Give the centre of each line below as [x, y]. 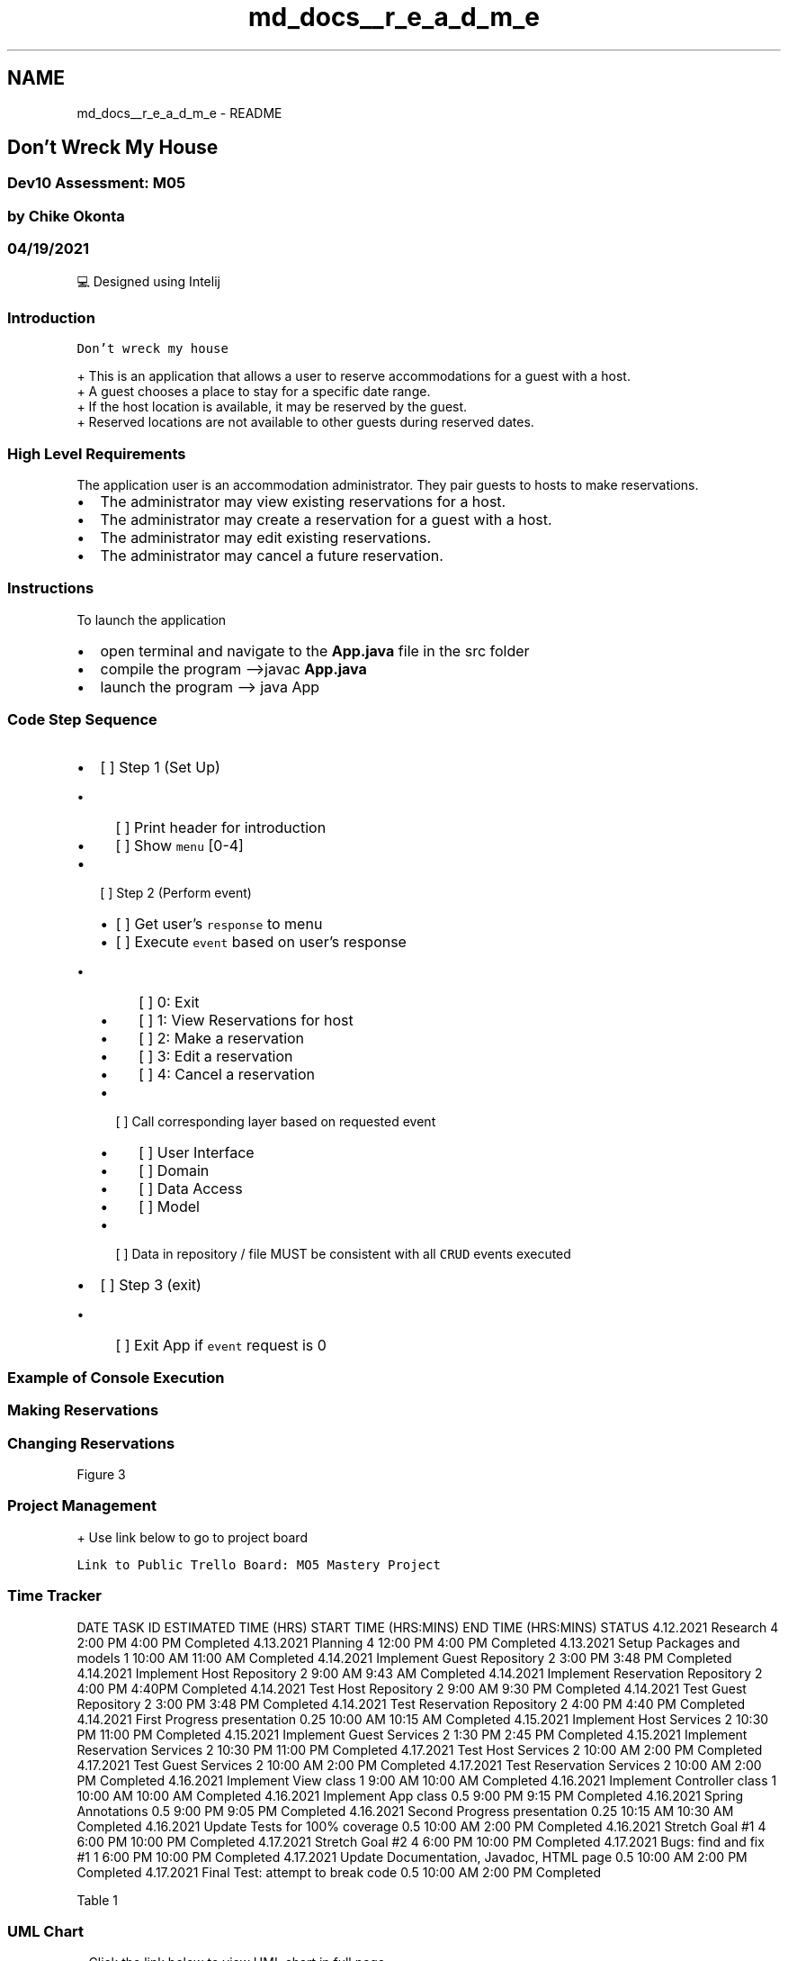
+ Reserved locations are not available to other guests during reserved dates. [305, 422]
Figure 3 [101, 1475]
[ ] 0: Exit [169, 1002]
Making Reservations [83, 1410]
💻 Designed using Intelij [148, 281]
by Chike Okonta [66, 216]
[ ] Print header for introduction [221, 827]
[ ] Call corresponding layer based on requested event [276, 1121]
